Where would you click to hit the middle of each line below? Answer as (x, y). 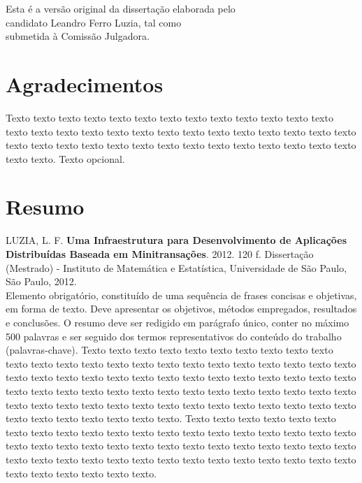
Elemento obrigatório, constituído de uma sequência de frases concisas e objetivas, (181, 295)
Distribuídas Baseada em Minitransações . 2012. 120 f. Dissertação (160, 254)
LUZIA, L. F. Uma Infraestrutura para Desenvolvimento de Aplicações (176, 240)
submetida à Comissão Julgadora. (78, 36)
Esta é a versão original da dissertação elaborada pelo (121, 8)
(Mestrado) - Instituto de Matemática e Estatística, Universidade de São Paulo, (176, 267)
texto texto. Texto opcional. (65, 158)
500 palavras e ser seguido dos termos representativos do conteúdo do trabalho (174, 336)
